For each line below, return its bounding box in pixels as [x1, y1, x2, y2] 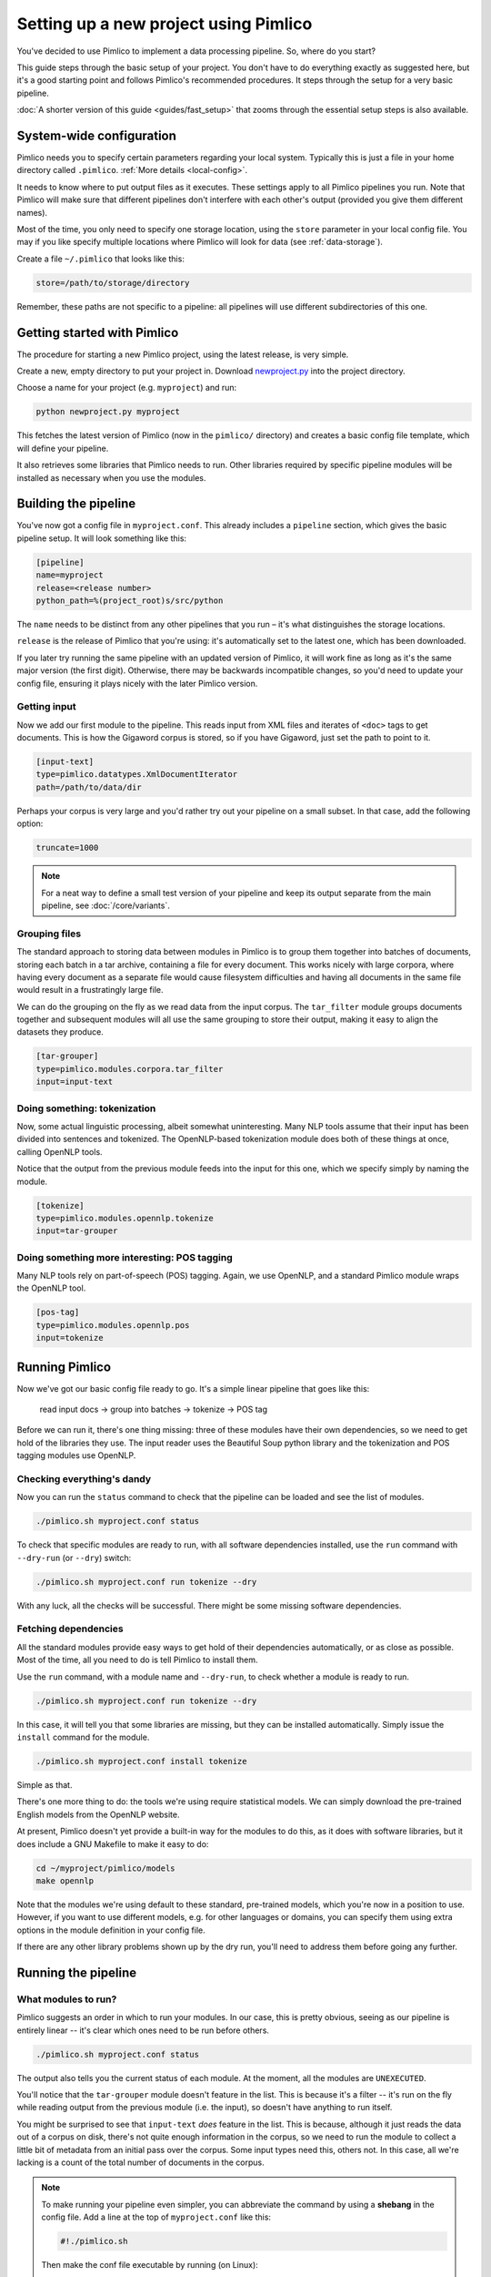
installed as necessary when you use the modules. [16, 472, 206, 483]
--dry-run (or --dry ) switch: [16, 1552, 132, 1563]
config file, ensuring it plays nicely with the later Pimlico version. [16, 678, 258, 689]
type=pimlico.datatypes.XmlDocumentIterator [35, 770, 238, 780]
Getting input [16, 700, 76, 713]
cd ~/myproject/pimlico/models [35, 1863, 176, 1874]
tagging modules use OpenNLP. [16, 1450, 136, 1461]
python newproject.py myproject [35, 406, 181, 417]
